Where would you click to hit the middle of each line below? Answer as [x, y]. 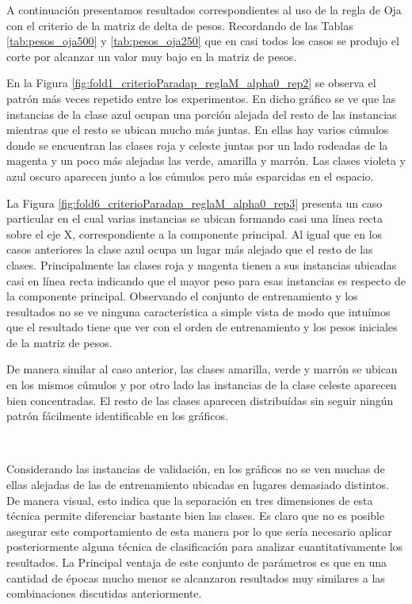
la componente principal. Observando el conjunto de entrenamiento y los [182, 296]
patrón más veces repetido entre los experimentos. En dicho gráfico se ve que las [201, 98]
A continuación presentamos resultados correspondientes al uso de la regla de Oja [204, 10]
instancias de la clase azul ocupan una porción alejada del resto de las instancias [202, 114]
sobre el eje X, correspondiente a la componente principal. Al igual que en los [195, 233]
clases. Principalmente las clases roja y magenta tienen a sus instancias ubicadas [202, 264]
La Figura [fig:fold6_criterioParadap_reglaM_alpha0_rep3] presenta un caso [195, 203]
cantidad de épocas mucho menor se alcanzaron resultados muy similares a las [196, 577]
